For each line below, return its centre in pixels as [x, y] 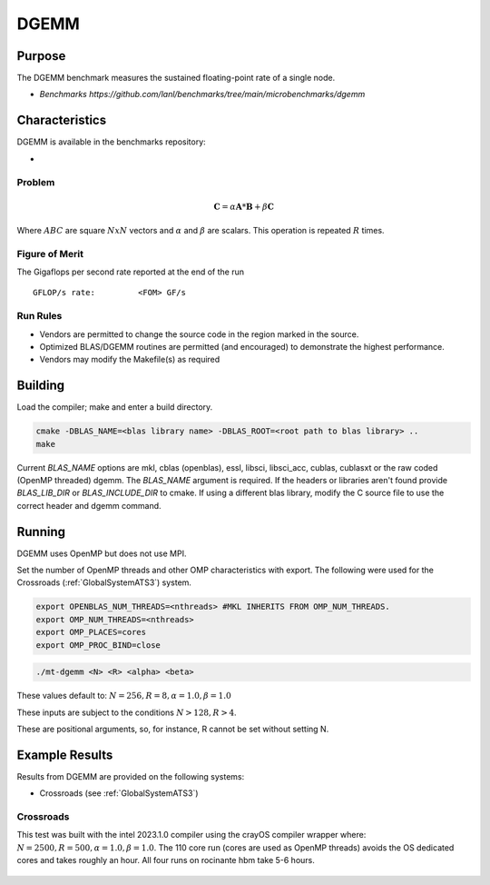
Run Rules [39, 316]
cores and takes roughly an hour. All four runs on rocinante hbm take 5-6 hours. [166, 860]
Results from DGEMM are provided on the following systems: [131, 776]
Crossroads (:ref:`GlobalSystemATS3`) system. [104, 582]
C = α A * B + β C [244, 206]
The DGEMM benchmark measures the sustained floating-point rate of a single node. [176, 78]
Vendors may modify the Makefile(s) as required [130, 360]
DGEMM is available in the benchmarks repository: [111, 142]
